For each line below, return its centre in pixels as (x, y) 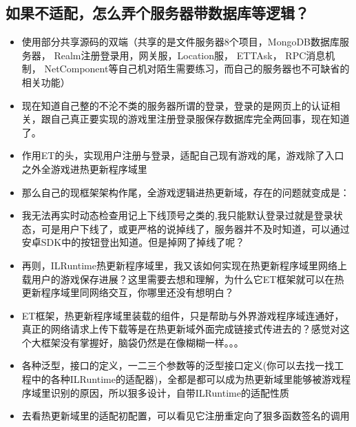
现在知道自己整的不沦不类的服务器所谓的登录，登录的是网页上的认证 (176, 105)
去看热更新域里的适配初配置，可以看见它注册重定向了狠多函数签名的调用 (186, 416)
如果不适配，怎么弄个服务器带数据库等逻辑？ (157, 13)
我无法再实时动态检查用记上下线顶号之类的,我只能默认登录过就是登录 (177, 215)
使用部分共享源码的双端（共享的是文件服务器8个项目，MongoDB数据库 (181, 42)
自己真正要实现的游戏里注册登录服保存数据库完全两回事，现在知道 (200, 119)
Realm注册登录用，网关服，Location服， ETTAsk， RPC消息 (190, 55)
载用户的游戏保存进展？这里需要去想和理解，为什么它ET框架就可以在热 (183, 279)
